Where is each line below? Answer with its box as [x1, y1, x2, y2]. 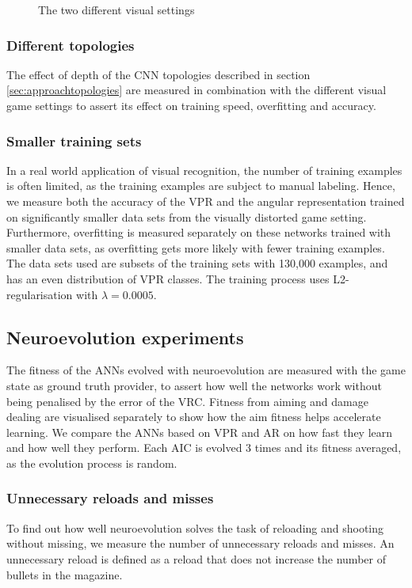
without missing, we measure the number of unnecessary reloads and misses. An [6, 535, 395, 552]
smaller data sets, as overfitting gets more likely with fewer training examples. [6, 239, 385, 256]
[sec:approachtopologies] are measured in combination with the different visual [6, 82, 387, 98]
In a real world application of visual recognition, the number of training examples [6, 161, 402, 178]
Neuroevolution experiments [6, 324, 244, 349]
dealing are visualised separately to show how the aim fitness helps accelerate [6, 408, 381, 425]
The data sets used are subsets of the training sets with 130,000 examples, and [6, 255, 388, 271]
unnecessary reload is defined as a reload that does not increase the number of [6, 550, 386, 567]
